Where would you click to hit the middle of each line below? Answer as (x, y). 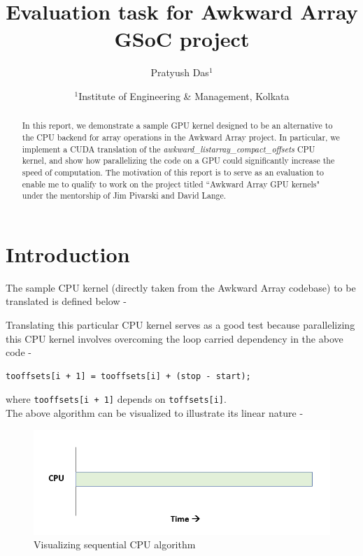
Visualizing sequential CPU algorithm (115, 544)
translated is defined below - (66, 301)
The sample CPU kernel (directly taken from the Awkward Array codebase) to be (181, 287)
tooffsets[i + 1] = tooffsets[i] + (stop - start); (128, 376)
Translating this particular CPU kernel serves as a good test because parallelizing (180, 325)
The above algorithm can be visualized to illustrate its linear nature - (155, 413)
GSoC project (182, 39)
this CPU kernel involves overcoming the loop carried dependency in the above (175, 338)
